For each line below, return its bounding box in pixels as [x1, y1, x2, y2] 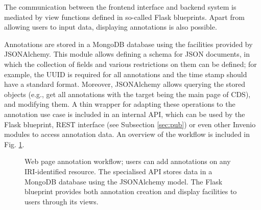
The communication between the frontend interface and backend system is [4, 2, 236, 12]
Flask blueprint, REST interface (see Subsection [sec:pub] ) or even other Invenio [4, 119, 256, 129]
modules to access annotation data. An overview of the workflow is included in [4, 129, 250, 139]
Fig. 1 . [4, 138, 25, 149]
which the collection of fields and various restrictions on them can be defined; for [4, 58, 257, 69]
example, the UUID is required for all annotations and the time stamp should [4, 68, 247, 79]
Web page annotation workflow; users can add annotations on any [25, 156, 231, 167]
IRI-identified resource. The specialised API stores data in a [25, 166, 212, 176]
